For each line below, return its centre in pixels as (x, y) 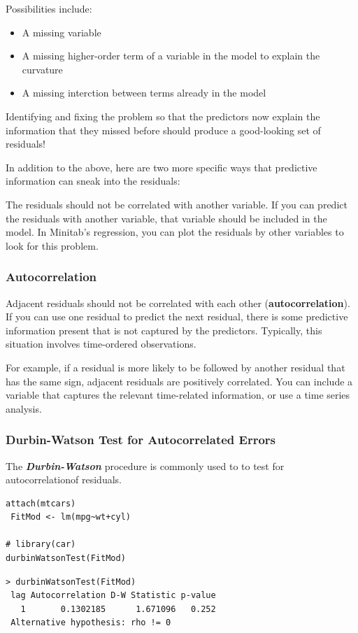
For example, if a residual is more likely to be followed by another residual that (176, 367)
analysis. (24, 408)
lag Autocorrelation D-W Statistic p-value (113, 596)
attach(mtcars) (41, 503)
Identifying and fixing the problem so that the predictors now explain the (163, 116)
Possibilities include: (49, 8)
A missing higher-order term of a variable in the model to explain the (171, 56)
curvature (42, 69)
